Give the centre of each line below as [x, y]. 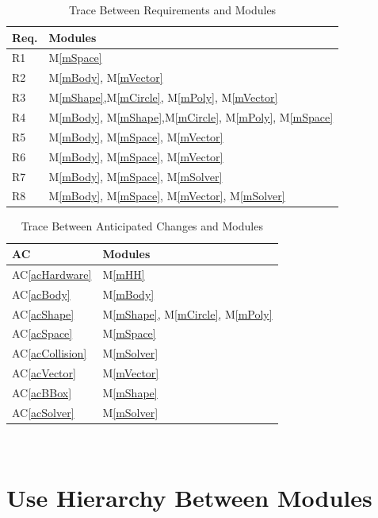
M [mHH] [124, 274]
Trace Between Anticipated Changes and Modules [142, 226]
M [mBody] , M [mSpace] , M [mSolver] [136, 176]
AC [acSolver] [43, 412]
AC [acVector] [44, 373]
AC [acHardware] [52, 274]
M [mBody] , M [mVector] [106, 77]
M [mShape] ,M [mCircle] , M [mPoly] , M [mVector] [163, 97]
